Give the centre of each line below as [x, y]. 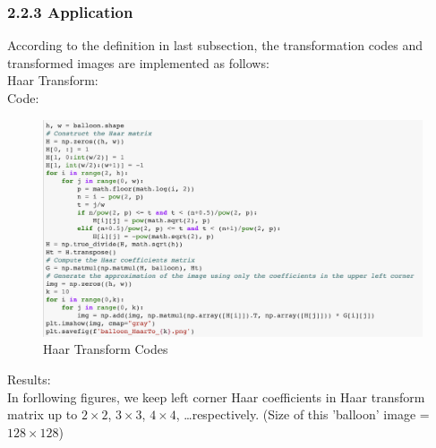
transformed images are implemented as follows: [138, 62]
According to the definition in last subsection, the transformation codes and [215, 45]
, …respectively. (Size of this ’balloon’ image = [303, 414]
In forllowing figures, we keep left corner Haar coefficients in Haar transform [216, 396]
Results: [29, 379]
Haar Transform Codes [106, 349]
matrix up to [43, 414]
